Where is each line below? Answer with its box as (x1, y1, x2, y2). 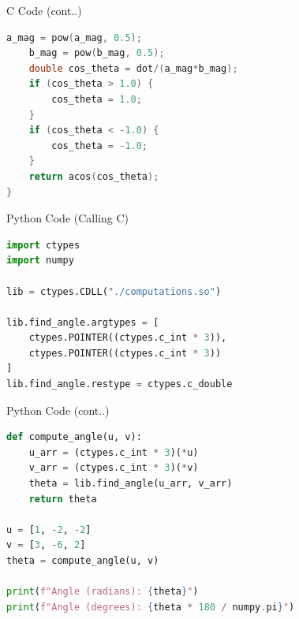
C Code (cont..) (6, 2, 82, 18)
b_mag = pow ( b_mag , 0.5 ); (28, 47, 165, 59)
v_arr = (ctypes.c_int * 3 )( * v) (28, 462, 199, 474)
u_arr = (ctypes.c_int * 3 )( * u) (28, 446, 199, 458)
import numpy (6, 255, 74, 267)
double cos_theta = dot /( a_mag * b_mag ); (28, 62, 238, 74)
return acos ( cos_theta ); (28, 170, 159, 182)
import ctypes (6, 239, 80, 251)
